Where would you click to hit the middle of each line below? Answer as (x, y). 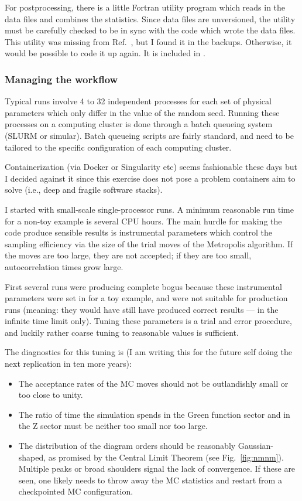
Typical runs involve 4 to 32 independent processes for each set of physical (138, 101)
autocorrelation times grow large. (64, 266)
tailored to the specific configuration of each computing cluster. (118, 147)
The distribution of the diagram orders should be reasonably (127, 446)
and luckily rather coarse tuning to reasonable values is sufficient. (122, 332)
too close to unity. (51, 395)
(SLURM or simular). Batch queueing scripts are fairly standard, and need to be (149, 135)
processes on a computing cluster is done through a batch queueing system (139, 124)
